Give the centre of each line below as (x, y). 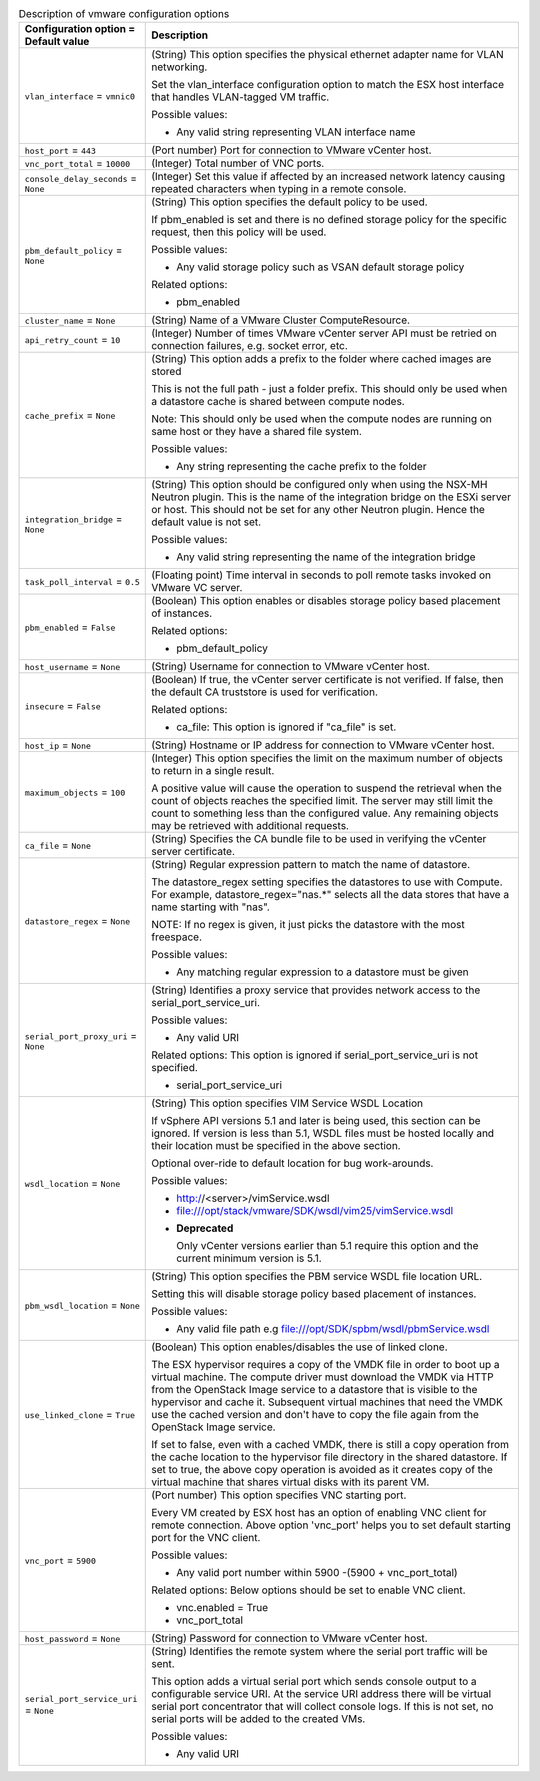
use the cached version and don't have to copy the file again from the (315, 1415)
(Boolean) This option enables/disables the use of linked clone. (300, 1347)
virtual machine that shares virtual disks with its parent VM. (290, 1482)
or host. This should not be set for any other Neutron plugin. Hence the (318, 510)
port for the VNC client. (206, 1538)
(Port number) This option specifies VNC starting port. (279, 1495)
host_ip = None (58, 745)
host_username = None (72, 667)
